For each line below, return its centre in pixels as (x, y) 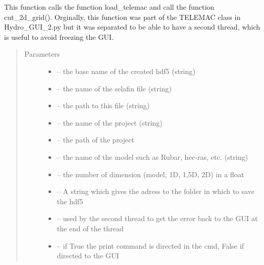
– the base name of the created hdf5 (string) (126, 71)
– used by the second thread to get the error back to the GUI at (157, 218)
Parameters (42, 54)
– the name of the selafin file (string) (114, 88)
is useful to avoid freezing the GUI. (59, 37)
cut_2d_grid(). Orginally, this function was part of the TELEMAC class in (123, 17)
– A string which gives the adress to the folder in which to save (156, 191)
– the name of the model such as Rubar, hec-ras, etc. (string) (152, 156)
